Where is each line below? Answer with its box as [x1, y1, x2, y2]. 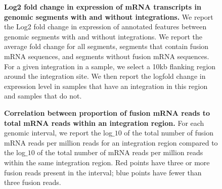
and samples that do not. [4, 90, 82, 101]
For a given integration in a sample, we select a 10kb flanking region [4, 61, 216, 71]
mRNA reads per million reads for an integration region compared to [4, 137, 218, 148]
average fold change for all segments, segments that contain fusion [4, 41, 209, 52]
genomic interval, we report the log [4, 127, 112, 138]
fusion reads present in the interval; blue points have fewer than [4, 167, 202, 177]
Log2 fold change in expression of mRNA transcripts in [4, 2, 201, 12]
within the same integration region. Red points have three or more [4, 157, 210, 167]
